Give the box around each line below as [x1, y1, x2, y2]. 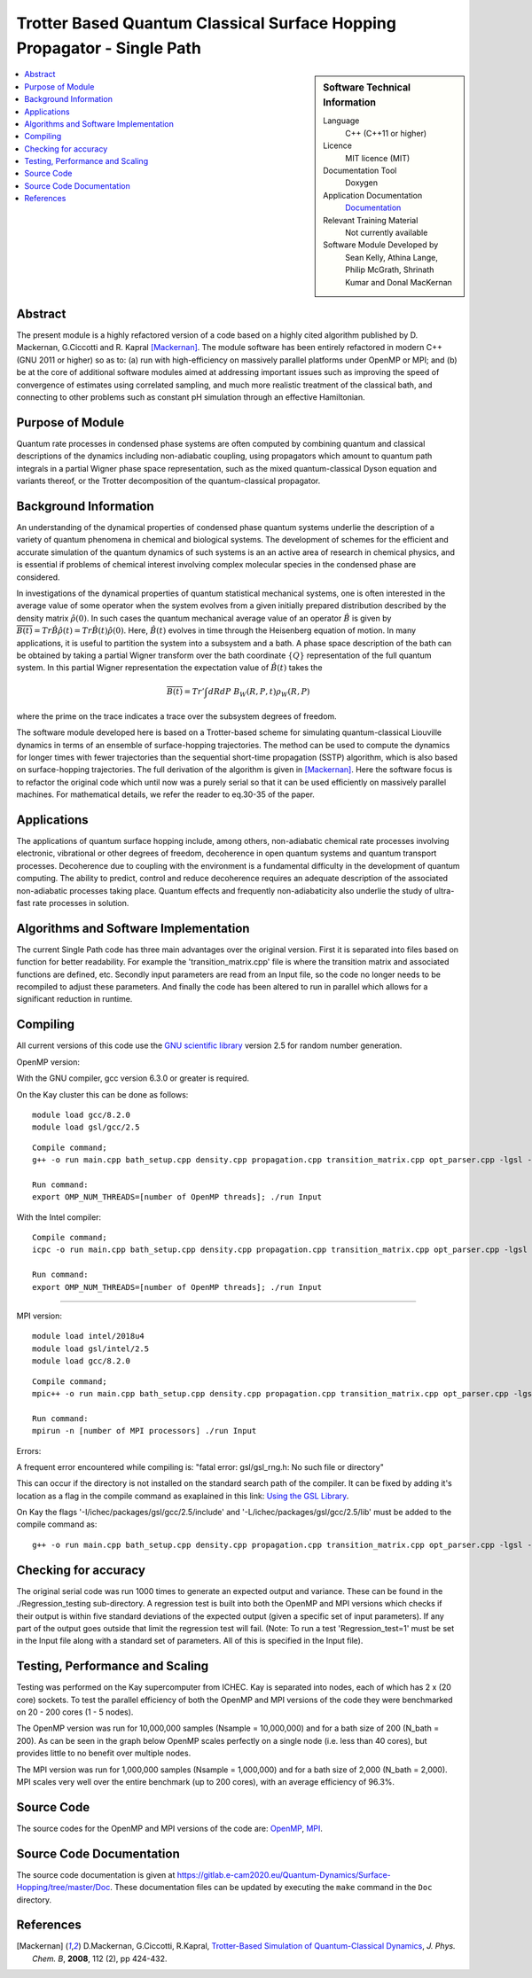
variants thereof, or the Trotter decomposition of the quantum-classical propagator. [16, 475, 321, 487]
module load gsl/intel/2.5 [32, 1343, 150, 1354]
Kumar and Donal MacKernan [345, 277, 452, 287]
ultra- [434, 885, 455, 895]
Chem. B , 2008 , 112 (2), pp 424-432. [32, 1953, 168, 1964]
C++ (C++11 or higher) [345, 128, 427, 138]
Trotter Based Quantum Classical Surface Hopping [16, 13, 396, 33]
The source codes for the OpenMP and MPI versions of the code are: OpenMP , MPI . [16, 1823, 324, 1833]
